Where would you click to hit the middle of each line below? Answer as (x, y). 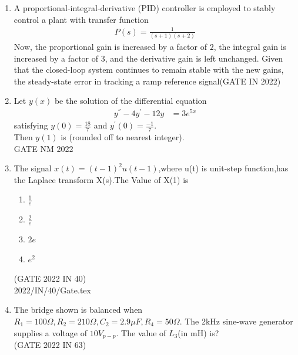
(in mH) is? (198, 332)
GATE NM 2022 (43, 148)
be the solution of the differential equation (130, 101)
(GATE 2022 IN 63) (50, 344)
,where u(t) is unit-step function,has (223, 168)
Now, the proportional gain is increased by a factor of (110, 47)
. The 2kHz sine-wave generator (236, 321)
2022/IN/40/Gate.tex (52, 290)
